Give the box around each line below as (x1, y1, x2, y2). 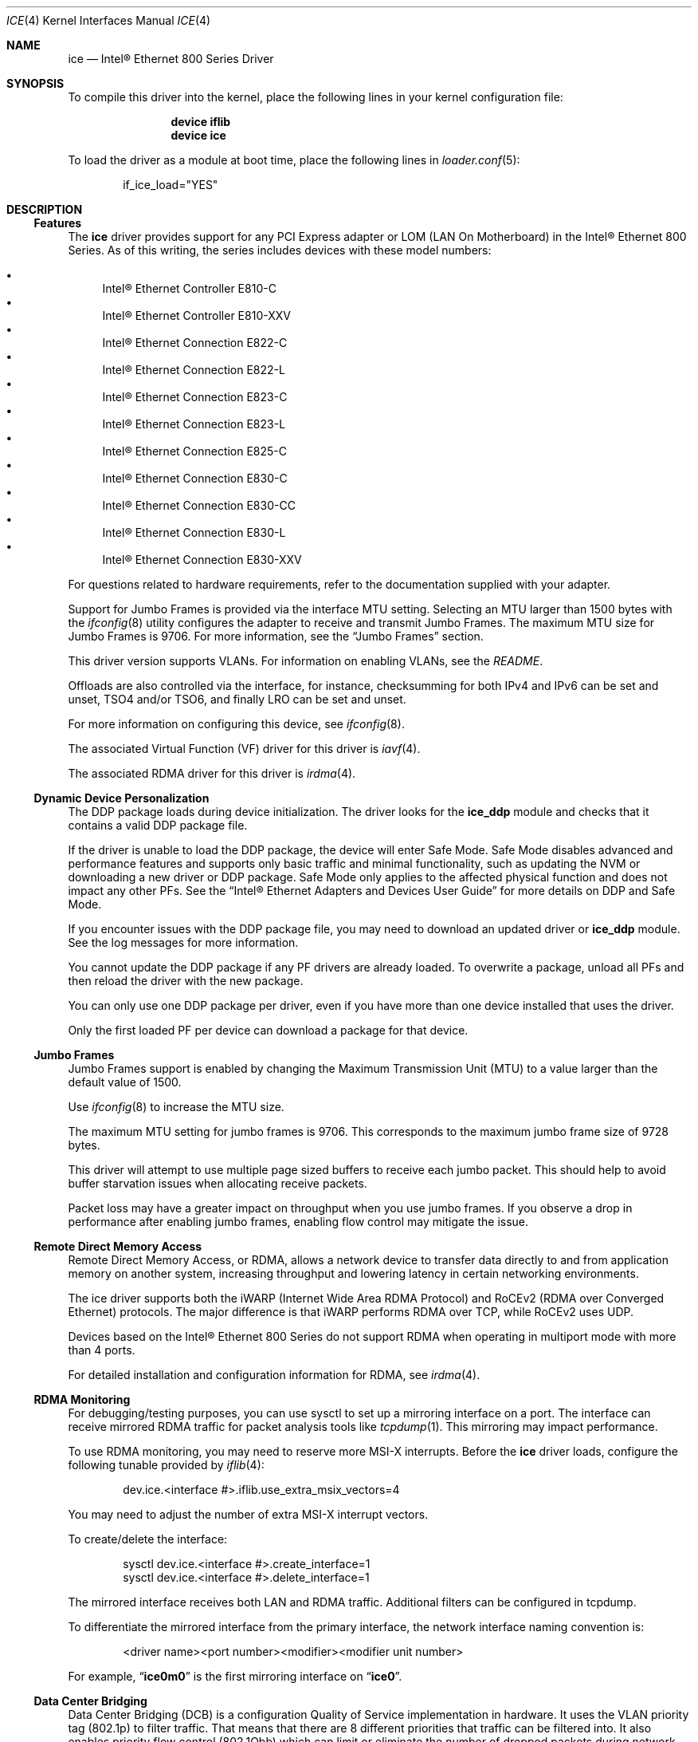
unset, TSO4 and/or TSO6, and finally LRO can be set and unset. (68, 692, 406, 706)
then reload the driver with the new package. (68, 974, 304, 987)
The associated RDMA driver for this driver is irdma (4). (68, 767, 356, 780)
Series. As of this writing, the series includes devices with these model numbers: (68, 243, 492, 257)
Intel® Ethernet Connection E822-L (102, 363, 285, 376)
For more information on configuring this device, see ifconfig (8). (68, 717, 405, 731)
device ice (171, 128, 226, 142)
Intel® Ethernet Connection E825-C (102, 444, 288, 458)
